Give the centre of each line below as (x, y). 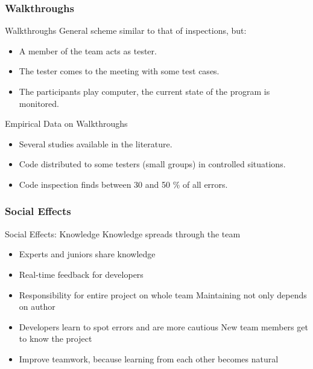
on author (37, 306)
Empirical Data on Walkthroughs (66, 124)
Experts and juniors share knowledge (87, 254)
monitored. (39, 103)
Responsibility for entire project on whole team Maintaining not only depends (163, 294)
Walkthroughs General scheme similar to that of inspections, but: (126, 30)
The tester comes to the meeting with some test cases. (119, 71)
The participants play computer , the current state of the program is (144, 91)
